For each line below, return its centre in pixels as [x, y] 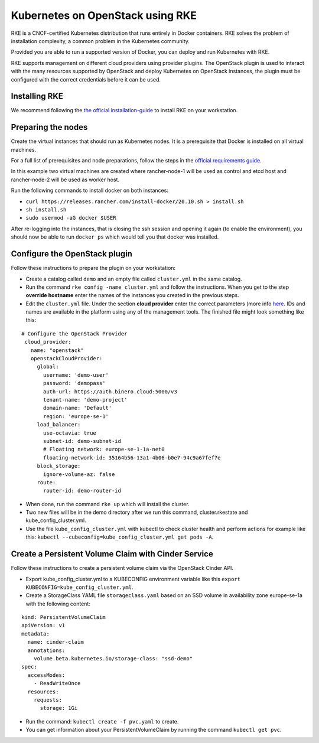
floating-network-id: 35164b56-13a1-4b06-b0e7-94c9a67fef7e [132, 457]
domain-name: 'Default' [78, 408]
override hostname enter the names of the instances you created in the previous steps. [132, 295]
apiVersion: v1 [43, 625]
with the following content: [58, 604]
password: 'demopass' [74, 383]
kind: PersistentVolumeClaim [64, 617]
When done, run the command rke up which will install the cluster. [108, 504]
